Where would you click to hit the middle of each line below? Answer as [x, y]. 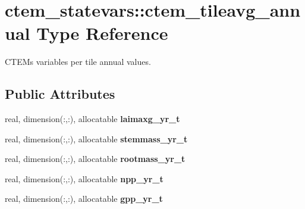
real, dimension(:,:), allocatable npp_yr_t [84, 178]
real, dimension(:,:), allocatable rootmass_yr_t [95, 159]
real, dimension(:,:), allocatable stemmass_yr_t [96, 138]
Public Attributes [60, 94]
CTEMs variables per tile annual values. [78, 62]
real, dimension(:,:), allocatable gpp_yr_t [84, 199]
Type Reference [102, 33]
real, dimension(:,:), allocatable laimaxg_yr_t [92, 119]
